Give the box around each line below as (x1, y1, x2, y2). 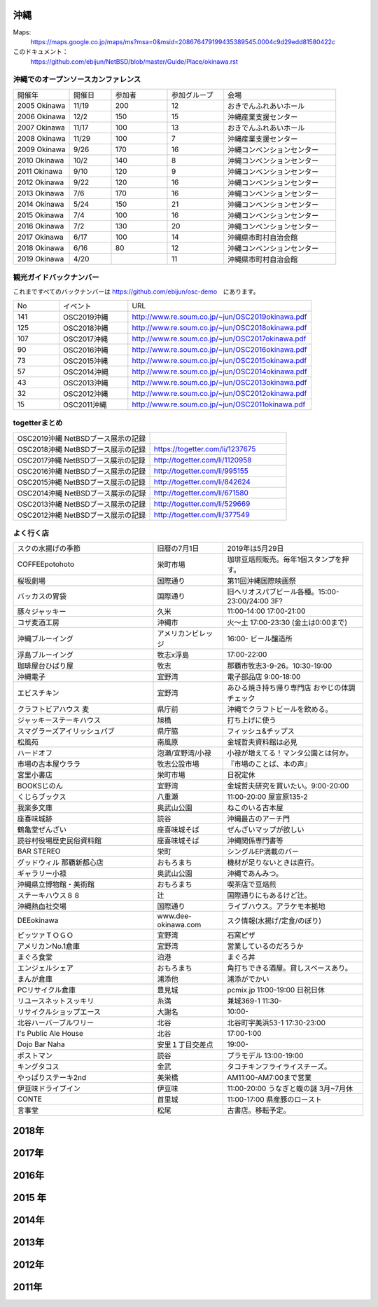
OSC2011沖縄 (63, 399, 107, 409)
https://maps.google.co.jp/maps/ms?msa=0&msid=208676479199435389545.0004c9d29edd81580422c (30, 37, 336, 46)
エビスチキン (17, 688, 59, 698)
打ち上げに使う (227, 716, 276, 725)
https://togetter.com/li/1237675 (153, 444, 256, 453)
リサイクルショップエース (17, 1007, 101, 1017)
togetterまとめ (13, 418, 63, 427)
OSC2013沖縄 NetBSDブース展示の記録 (17, 499, 146, 509)
